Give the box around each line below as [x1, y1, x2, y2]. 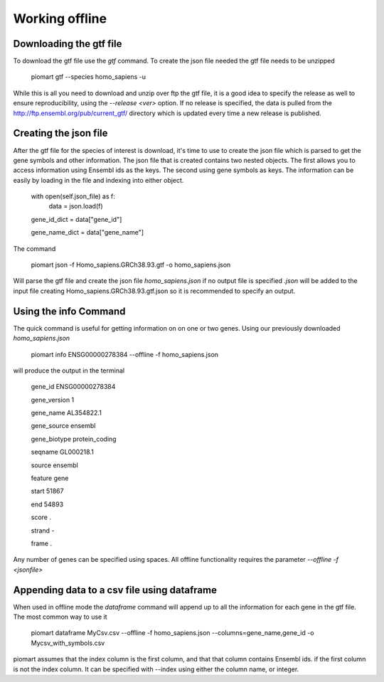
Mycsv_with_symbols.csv [31, 639, 105, 647]
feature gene [31, 474, 69, 483]
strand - [31, 526, 55, 535]
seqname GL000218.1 [31, 448, 94, 457]
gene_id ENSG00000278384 [31, 383, 116, 391]
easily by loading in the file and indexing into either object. [13, 176, 184, 184]
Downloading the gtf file [13, 38, 122, 50]
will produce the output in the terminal [13, 366, 124, 375]
